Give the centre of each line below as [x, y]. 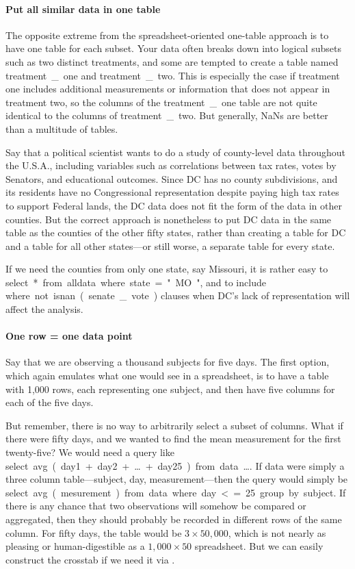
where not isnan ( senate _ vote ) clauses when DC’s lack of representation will [178, 295]
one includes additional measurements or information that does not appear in [168, 89]
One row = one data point [69, 336]
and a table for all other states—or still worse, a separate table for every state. [170, 245]
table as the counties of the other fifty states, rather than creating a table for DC [176, 232]
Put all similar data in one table [83, 9]
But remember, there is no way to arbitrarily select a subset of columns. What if [174, 425]
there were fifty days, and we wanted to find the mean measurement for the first [173, 439]
